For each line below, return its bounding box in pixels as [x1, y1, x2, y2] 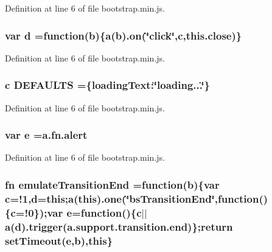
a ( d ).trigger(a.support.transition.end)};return [5, 219, 233, 234]
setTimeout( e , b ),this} [5, 233, 113, 248]
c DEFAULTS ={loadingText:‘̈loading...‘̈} [5, 77, 211, 93]
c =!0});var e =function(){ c [10, 205, 142, 220]
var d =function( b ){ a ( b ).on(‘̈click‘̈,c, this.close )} [5, 27, 242, 43]
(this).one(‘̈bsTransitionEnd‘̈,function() [74, 191, 268, 206]
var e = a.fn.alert [5, 127, 88, 142]
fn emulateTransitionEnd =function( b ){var [5, 177, 220, 192]
